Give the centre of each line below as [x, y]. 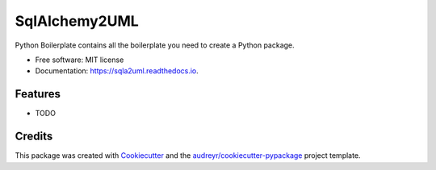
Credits [34, 137]
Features [38, 94]
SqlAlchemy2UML [77, 21]
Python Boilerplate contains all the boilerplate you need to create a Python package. [155, 45]
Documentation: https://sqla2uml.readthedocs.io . [117, 71]
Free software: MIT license [80, 60]
